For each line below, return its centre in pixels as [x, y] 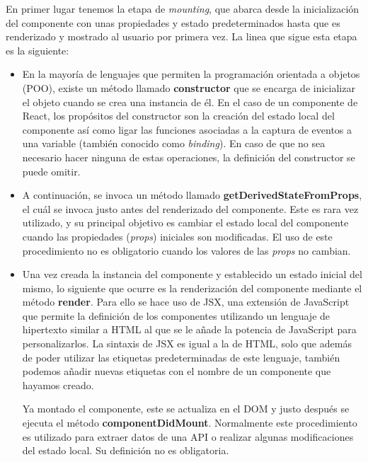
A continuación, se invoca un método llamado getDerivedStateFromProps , [192, 195]
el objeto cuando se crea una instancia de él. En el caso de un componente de [190, 102]
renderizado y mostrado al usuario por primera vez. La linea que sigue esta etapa [182, 36]
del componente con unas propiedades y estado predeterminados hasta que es [173, 22]
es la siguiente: [38, 50]
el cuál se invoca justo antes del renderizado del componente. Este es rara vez [190, 208]
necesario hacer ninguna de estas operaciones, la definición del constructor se [189, 157]
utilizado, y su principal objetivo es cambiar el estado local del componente [185, 223]
